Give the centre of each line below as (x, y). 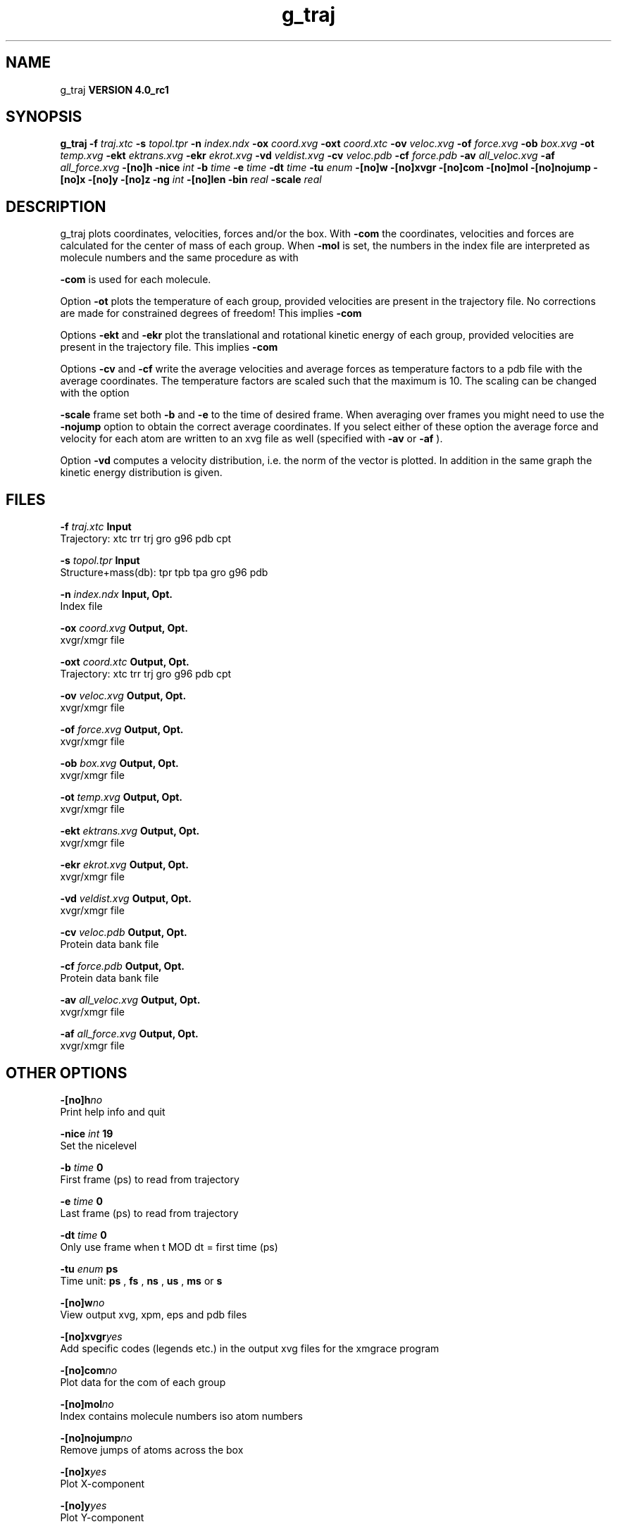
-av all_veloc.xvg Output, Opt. (130, 1000)
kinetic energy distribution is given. (141, 473)
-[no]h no (81, 1099)
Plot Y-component (102, 1517)
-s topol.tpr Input (100, 561)
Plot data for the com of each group (143, 1382)
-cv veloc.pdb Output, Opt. (124, 932)
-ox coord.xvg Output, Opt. (124, 628)
